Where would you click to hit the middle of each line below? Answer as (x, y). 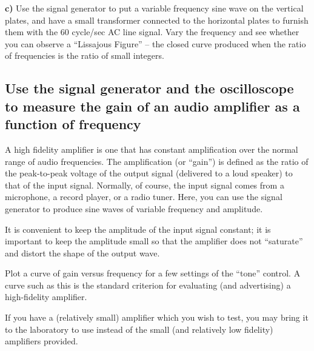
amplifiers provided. (42, 341)
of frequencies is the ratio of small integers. (85, 55)
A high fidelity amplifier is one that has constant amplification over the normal (152, 149)
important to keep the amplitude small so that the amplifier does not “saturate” (154, 241)
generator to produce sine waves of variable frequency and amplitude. (134, 208)
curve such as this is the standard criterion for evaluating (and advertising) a (148, 285)
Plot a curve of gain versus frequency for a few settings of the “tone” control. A (153, 273)
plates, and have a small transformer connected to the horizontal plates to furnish (157, 20)
